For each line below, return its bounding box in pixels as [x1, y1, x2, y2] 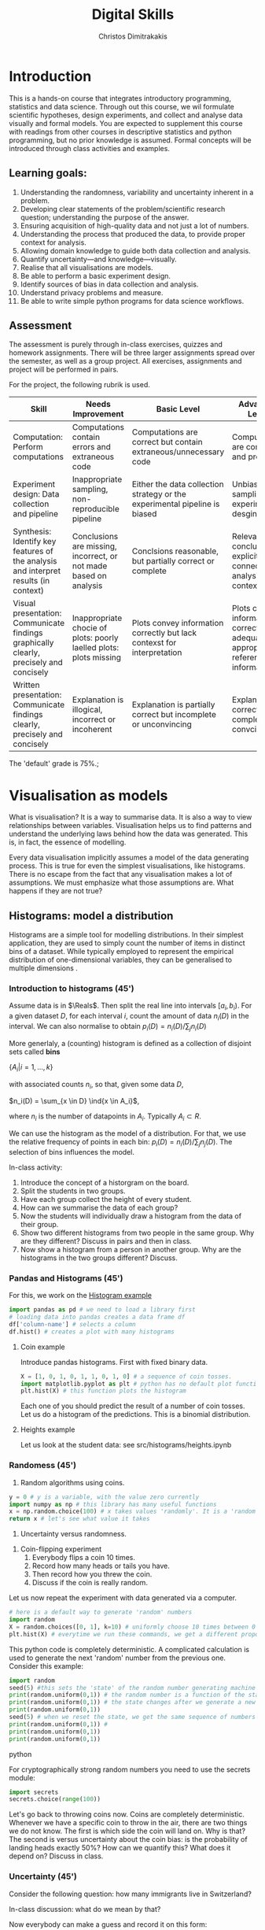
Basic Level [156, 404, 201, 415]
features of [13, 545, 53, 556]
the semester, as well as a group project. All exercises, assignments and [9, 357, 242, 366]
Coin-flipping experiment [20, 1544, 102, 1554]
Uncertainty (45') [9, 1871, 77, 1882]
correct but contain [131, 437, 203, 448]
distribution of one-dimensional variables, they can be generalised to [9, 955, 233, 965]
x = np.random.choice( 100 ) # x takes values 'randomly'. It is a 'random [9, 1507, 256, 1516]
